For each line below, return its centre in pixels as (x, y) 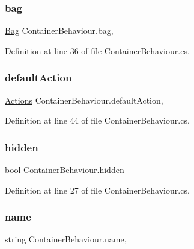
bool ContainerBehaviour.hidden (65, 170)
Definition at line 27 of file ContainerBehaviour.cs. (97, 190)
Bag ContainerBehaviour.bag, (59, 30)
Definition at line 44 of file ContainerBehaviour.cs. (97, 120)
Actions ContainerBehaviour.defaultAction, (84, 100)
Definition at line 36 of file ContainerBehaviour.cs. (97, 50)
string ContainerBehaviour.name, (66, 239)
